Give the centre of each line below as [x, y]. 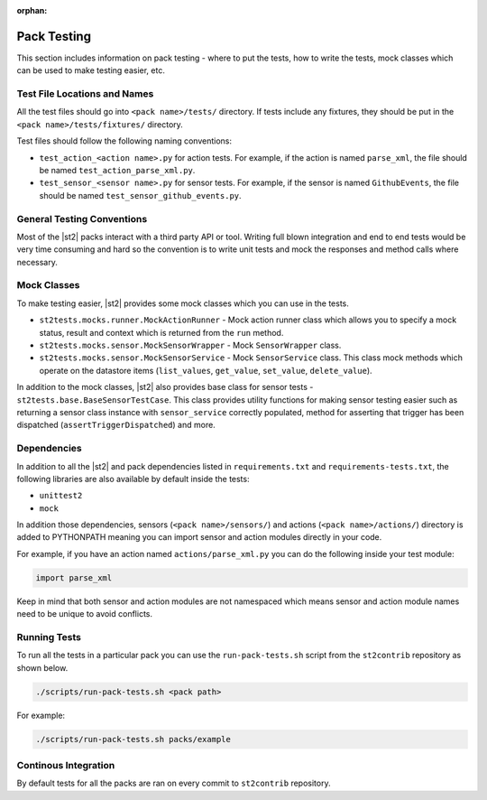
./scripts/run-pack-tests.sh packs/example [133, 739]
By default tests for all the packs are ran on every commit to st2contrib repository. [174, 783]
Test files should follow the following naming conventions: [124, 141]
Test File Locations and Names [85, 94]
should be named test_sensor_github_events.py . [141, 195]
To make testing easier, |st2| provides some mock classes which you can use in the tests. [183, 303]
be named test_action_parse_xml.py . [117, 170]
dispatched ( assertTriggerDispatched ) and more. [116, 425]
